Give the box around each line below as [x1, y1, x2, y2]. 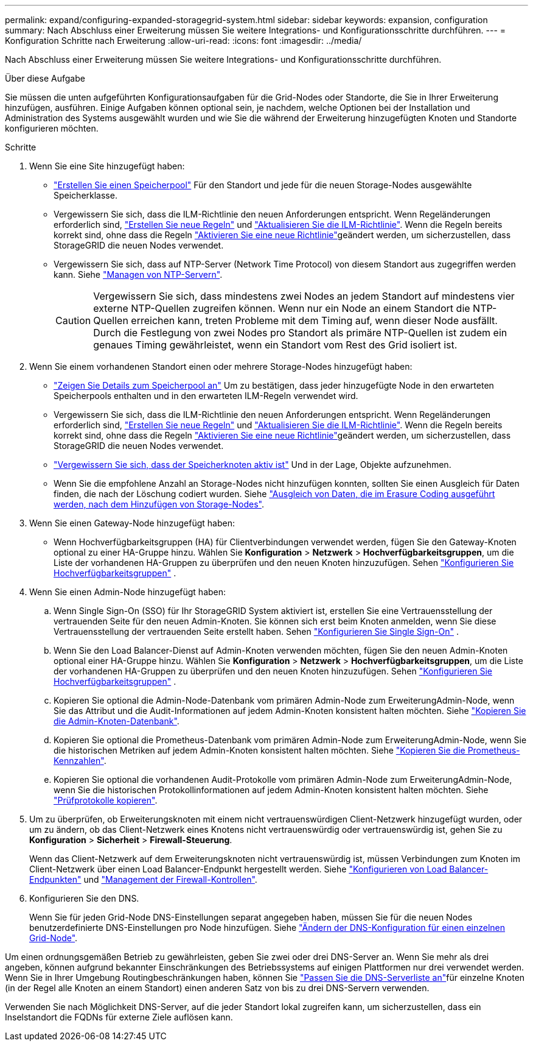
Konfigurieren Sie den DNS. [29, 893, 139, 903]
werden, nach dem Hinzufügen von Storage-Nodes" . [54, 499, 264, 509]
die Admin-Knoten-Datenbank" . [54, 716, 179, 726]
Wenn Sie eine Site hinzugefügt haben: [29, 161, 185, 171]
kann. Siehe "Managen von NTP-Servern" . [54, 269, 223, 280]
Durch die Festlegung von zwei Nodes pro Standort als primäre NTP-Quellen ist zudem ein [93, 327, 507, 339]
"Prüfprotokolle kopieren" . [54, 795, 158, 805]
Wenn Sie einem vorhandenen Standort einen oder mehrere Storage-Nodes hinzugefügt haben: [29, 361, 413, 372]
